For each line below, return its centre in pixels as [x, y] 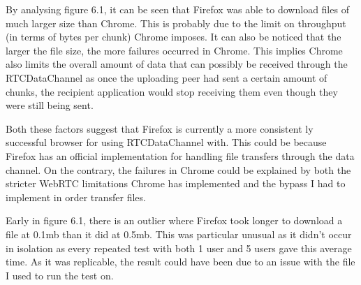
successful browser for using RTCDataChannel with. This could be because [166, 142]
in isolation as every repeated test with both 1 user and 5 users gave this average [179, 248]
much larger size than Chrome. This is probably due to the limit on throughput [176, 23]
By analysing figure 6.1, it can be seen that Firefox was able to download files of [177, 9]
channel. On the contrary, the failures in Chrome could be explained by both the [178, 169]
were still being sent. [50, 105]
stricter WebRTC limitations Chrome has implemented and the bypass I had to [176, 183]
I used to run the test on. [60, 275]
